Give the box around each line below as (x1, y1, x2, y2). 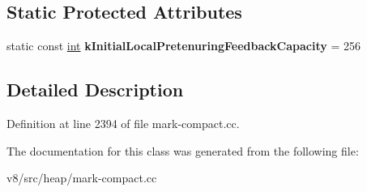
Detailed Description (6, 77, 184, 102)
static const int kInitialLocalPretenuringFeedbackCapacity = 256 (6, 37, 361, 54)
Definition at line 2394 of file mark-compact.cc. (6, 115, 240, 131)
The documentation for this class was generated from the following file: (6, 142, 359, 159)
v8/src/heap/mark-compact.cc (6, 169, 157, 186)
